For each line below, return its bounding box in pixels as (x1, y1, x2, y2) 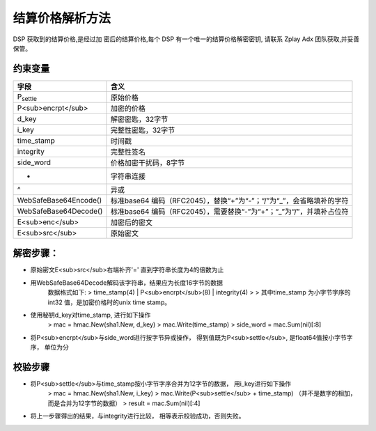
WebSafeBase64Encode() (17, 195, 102, 205)
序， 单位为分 (30, 343, 69, 352)
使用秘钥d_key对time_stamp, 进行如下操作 (30, 311, 151, 319)
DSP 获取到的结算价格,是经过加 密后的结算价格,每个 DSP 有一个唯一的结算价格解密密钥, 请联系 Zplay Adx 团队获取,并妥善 (13, 35, 360, 43)
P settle (17, 92, 38, 103)
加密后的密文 (110, 217, 153, 227)
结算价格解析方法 (13, 10, 111, 26)
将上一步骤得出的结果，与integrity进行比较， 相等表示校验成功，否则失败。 (30, 412, 245, 421)
